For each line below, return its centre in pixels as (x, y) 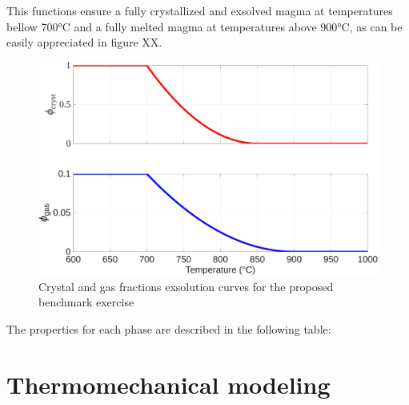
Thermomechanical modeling (168, 384)
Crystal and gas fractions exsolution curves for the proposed (186, 286)
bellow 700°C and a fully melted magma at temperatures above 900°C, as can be (204, 26)
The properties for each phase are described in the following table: (169, 328)
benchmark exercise (86, 302)
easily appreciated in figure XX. (84, 42)
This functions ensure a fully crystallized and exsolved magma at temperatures (200, 10)
